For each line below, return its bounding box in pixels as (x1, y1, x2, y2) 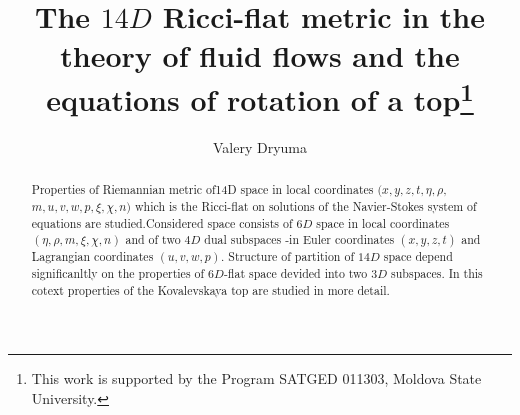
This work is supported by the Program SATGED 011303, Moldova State (31, 368, 482, 389)
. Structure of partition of (221, 248, 355, 265)
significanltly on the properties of (31, 264, 205, 281)
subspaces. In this (391, 264, 483, 281)
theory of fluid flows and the (60, 35, 460, 76)
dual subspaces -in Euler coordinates (204, 231, 395, 248)
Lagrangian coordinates (31, 248, 154, 265)
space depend (383, 248, 453, 265)
